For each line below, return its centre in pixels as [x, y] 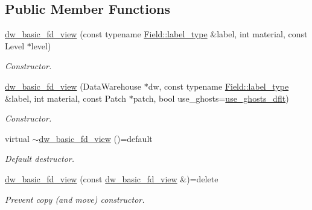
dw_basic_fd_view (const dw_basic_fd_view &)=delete [112, 178]
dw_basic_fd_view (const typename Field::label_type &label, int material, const [156, 34]
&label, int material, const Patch [65, 98]
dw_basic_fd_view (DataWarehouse [73, 86]
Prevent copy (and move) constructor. [75, 199]
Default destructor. [40, 159]
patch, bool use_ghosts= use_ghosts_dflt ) [211, 98]
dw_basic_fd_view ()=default [96, 138]
